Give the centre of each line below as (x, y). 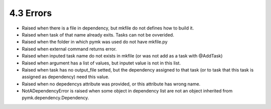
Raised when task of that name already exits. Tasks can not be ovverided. (98, 34)
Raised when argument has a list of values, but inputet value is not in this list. (101, 63)
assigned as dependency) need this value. (66, 77)
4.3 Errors (31, 13)
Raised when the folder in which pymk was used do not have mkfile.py (95, 42)
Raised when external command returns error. (69, 49)
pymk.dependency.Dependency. (55, 98)
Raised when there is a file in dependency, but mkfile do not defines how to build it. (108, 28)
